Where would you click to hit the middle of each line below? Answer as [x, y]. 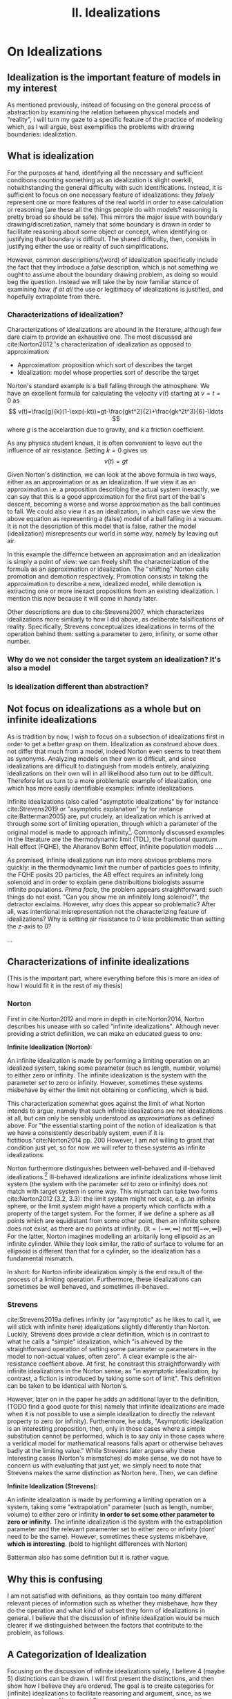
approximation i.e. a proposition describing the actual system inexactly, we [113, 489]
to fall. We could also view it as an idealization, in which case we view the [112, 511]
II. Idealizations [116, 13]
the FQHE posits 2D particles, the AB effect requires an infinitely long [105, 875]
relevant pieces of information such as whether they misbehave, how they [112, 1603]
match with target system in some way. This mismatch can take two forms [113, 1191]
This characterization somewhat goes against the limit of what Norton [106, 1103]
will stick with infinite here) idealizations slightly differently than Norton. [109, 1327]
